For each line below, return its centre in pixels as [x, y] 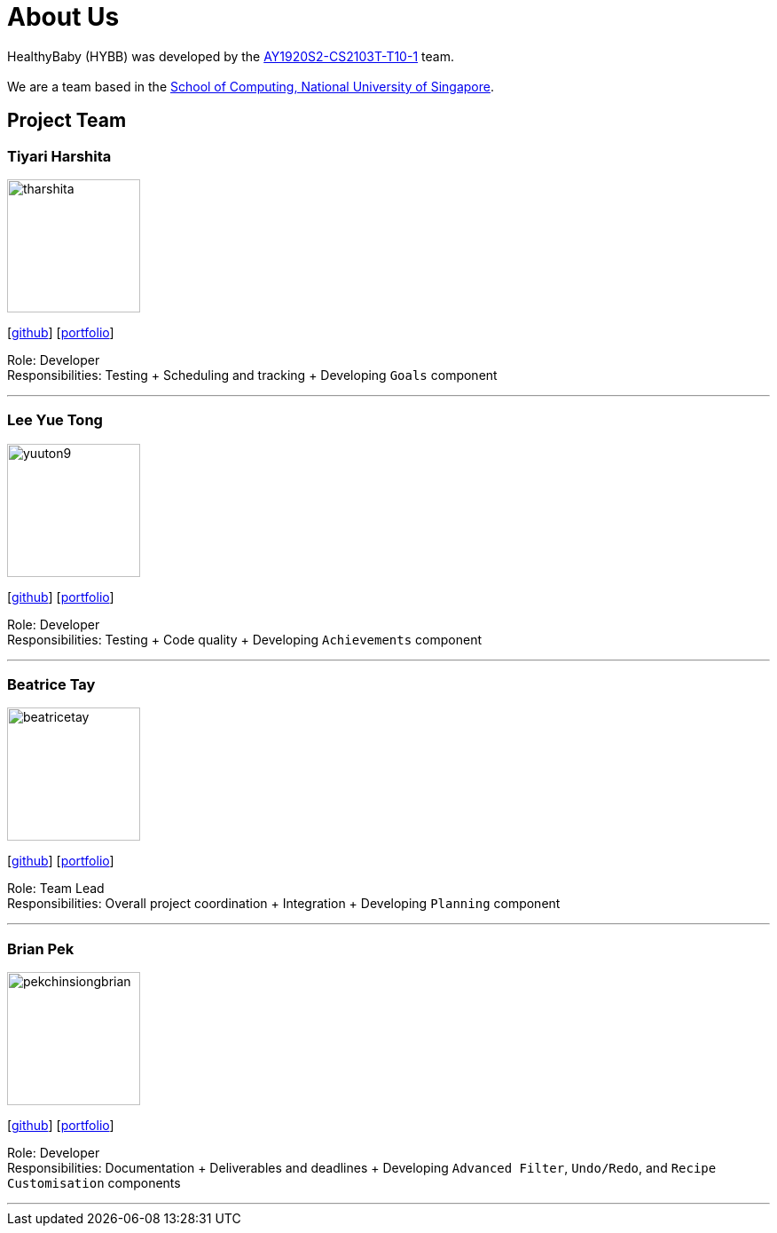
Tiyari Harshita [59, 156]
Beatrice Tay [51, 685]
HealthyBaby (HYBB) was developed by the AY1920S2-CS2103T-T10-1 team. [231, 56]
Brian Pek [41, 948]
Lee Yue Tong [55, 420]
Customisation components [94, 1183]
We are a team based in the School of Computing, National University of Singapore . [251, 86]
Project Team [67, 121]
